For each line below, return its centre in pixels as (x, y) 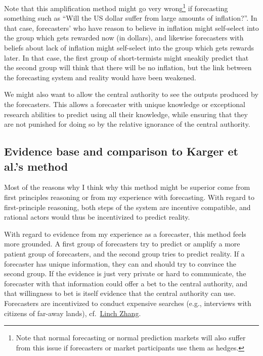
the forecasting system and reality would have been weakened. (100, 77)
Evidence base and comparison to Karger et (121, 151)
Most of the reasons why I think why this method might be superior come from (127, 187)
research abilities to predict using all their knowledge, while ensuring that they (126, 114)
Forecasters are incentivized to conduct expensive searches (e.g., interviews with (128, 303)
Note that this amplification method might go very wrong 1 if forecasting (116, 7)
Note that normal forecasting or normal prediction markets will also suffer (131, 338)
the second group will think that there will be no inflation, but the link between (128, 67)
